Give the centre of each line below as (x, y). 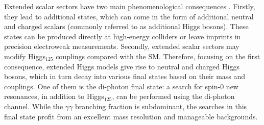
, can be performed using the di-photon (173, 96)
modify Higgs (25, 56)
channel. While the (34, 106)
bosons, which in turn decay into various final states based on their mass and (125, 76)
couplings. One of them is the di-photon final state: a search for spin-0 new (121, 86)
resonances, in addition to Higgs (54, 96)
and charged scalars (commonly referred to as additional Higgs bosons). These (126, 26)
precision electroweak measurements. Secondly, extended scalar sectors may (122, 46)
